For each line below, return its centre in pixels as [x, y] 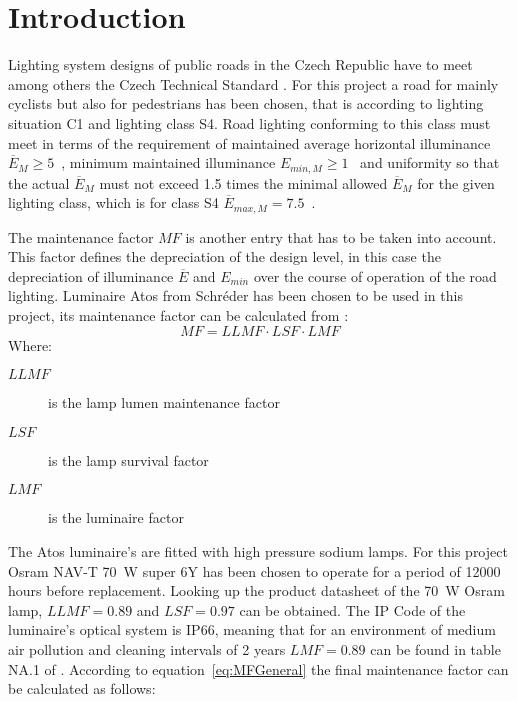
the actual [39, 182]
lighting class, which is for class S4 [113, 202]
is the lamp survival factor [128, 459]
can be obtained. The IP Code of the [352, 609]
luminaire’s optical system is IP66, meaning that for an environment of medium [252, 629]
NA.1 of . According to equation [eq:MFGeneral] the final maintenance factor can [258, 668]
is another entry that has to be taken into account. [341, 236]
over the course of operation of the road [375, 275]
